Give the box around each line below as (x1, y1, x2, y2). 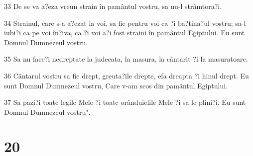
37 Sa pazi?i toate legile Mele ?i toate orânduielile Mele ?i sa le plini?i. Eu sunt (4, 97, 246, 107)
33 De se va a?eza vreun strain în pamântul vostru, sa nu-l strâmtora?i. (4, 1, 222, 11)
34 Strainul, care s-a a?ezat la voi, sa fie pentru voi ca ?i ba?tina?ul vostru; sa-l (4, 17, 246, 28)
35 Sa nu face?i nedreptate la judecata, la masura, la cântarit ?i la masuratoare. (4, 54, 248, 64)
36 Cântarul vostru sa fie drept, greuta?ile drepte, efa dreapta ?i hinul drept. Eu (4, 70, 249, 80)
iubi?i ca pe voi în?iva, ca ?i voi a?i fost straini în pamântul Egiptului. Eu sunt (4, 27, 245, 38)
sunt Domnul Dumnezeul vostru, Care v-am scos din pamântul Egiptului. (4, 80, 228, 90)
